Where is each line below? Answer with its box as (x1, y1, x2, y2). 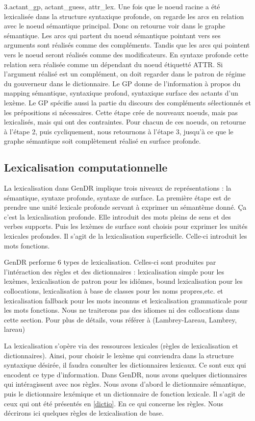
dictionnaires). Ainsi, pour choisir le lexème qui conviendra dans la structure (4, 350, 234, 360)
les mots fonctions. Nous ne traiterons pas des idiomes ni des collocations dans (4, 305, 240, 315)
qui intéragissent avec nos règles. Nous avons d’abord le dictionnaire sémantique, (4, 379, 246, 389)
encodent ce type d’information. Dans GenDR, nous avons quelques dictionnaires (4, 369, 247, 379)
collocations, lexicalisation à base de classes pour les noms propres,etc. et (4, 286, 223, 296)
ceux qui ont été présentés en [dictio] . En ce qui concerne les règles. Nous (4, 398, 224, 408)
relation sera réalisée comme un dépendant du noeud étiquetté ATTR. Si (4, 59, 223, 69)
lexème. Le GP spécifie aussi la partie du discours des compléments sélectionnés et (4, 97, 251, 107)
